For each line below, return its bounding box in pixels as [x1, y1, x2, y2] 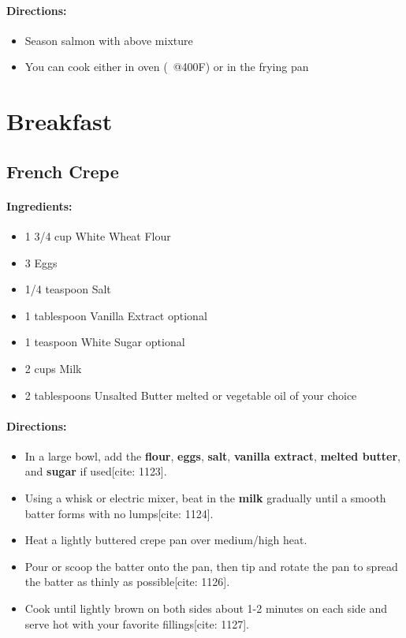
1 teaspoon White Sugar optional [24, 334, 185, 350]
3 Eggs [24, 254, 58, 270]
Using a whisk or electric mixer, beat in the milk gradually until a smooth [24, 490, 386, 506]
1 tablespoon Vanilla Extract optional [24, 307, 207, 323]
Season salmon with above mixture [24, 32, 193, 48]
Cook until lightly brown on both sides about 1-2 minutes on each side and [24, 600, 388, 617]
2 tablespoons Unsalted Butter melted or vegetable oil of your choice [24, 386, 357, 403]
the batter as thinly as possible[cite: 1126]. [24, 573, 230, 590]
